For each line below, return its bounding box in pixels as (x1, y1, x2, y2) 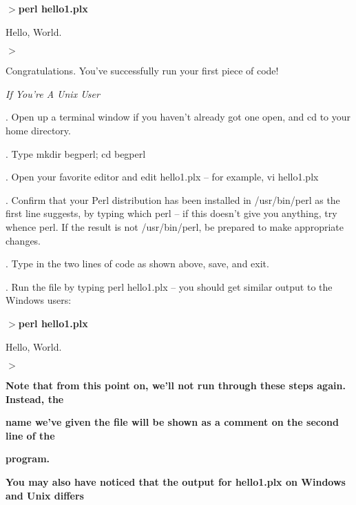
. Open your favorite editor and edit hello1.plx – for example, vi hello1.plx (6, 169, 319, 184)
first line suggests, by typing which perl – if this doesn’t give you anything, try (6, 206, 337, 220)
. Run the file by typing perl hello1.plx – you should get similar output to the (6, 279, 333, 293)
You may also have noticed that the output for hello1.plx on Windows (6, 475, 346, 489)
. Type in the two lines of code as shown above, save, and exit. (6, 256, 269, 271)
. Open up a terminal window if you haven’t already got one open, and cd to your (6, 110, 351, 124)
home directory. (6, 123, 71, 137)
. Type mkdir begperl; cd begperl (6, 146, 146, 161)
